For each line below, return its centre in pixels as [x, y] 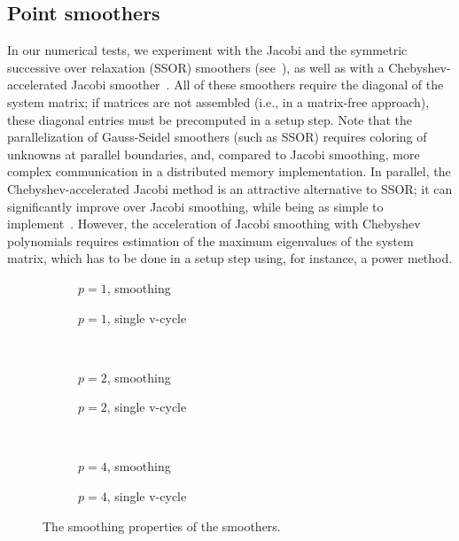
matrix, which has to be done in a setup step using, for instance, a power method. [230, 258]
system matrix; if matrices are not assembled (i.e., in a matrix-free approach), [218, 101]
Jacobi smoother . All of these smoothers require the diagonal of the [257, 85]
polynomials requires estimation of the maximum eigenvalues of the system [210, 240]
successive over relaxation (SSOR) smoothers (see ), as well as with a [196, 67]
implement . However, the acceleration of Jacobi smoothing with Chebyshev [214, 224]
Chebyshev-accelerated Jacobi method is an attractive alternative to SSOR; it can [230, 188]
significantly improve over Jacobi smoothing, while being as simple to [195, 206]
